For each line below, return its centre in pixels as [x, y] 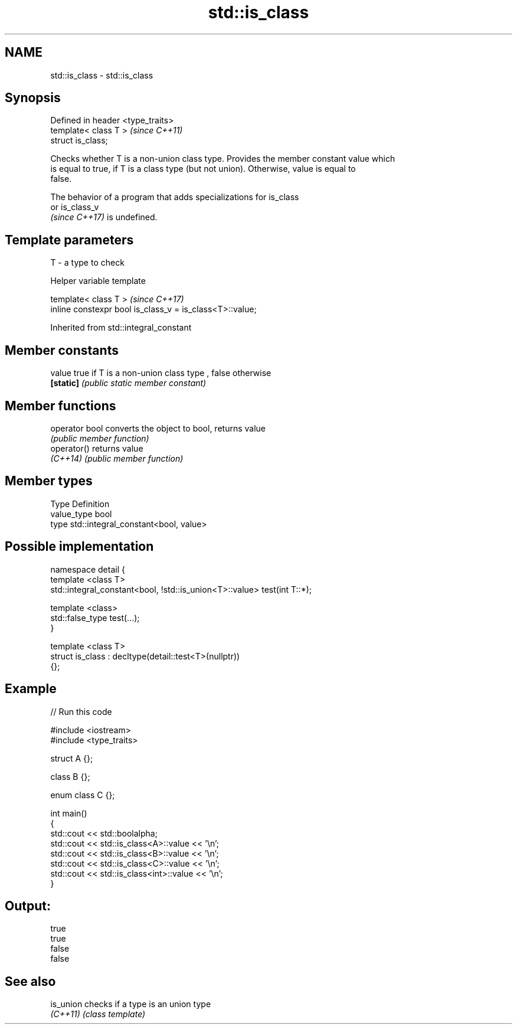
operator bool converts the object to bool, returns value [158, 428]
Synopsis [33, 98]
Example [31, 689]
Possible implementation [79, 547]
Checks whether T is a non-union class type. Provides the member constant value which [223, 159]
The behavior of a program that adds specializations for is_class [175, 197]
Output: [28, 906]
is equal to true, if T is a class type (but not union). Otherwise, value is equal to [203, 169]
